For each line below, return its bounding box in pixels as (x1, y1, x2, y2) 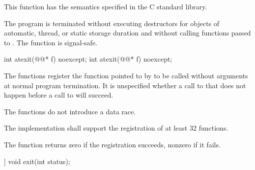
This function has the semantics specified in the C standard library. (4, 1, 207, 11)
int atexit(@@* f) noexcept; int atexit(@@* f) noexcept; (4, 54, 172, 64)
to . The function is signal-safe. (4, 37, 98, 47)
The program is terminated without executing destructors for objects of (4, 18, 220, 28)
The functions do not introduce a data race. (4, 106, 136, 116)
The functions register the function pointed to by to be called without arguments (4, 70, 248, 80)
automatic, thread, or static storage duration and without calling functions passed (4, 28, 251, 38)
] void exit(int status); (4, 156, 70, 166)
